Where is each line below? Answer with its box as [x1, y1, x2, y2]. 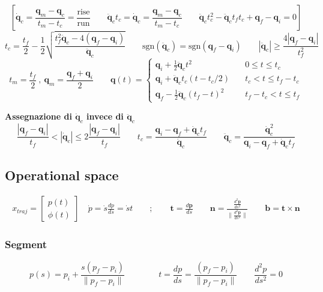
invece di [86, 110, 124, 123]
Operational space [5, 165, 119, 184]
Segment [5, 237, 47, 252]
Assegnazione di [5, 110, 72, 123]
